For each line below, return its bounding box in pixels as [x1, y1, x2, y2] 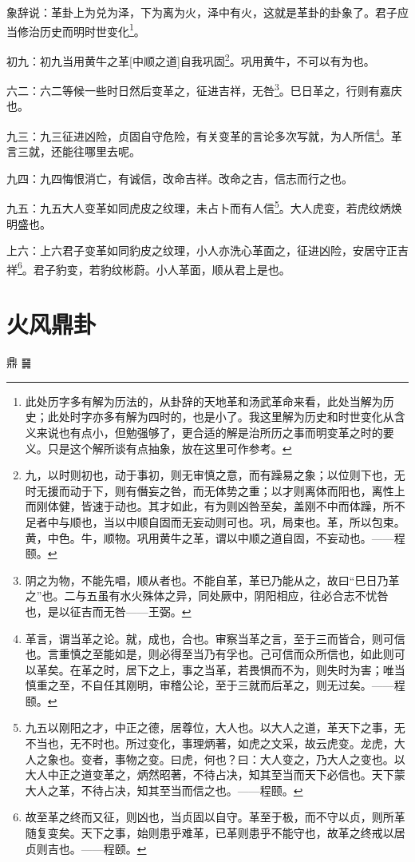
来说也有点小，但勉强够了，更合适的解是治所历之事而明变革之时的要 [36, 423, 394, 440]
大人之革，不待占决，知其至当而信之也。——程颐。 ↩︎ [25, 781, 303, 798]
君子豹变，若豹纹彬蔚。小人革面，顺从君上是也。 [33, 260, 290, 277]
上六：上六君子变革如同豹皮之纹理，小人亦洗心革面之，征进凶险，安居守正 [6, 242, 397, 259]
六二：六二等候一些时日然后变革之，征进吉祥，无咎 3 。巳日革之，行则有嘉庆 [6, 80, 402, 98]
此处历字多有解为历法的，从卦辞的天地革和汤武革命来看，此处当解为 [25, 392, 383, 409]
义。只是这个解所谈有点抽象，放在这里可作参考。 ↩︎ [25, 439, 292, 456]
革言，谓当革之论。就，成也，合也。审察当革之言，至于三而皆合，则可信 [25, 630, 405, 646]
